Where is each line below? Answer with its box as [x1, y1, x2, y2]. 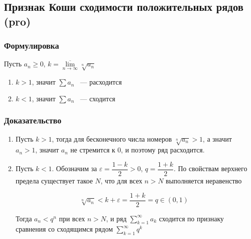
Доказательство [4, 114, 62, 126]
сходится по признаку [159, 213, 224, 223]
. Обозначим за [52, 163, 97, 174]
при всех [59, 213, 85, 223]
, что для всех [101, 175, 143, 185]
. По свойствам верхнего [174, 163, 248, 174]
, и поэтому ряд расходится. [121, 145, 205, 155]
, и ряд [106, 213, 127, 223]
